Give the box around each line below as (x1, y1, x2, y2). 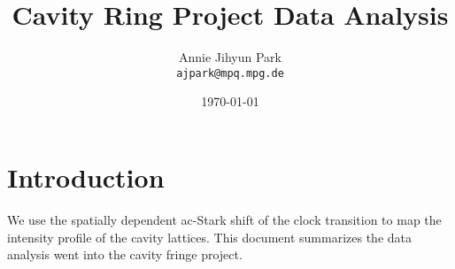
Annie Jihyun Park (179, 48, 281, 66)
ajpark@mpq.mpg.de (176, 66, 284, 80)
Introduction (7, 158, 165, 195)
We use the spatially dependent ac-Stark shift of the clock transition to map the (7, 210, 442, 228)
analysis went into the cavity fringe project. (7, 245, 243, 264)
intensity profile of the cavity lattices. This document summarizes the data (7, 227, 412, 246)
